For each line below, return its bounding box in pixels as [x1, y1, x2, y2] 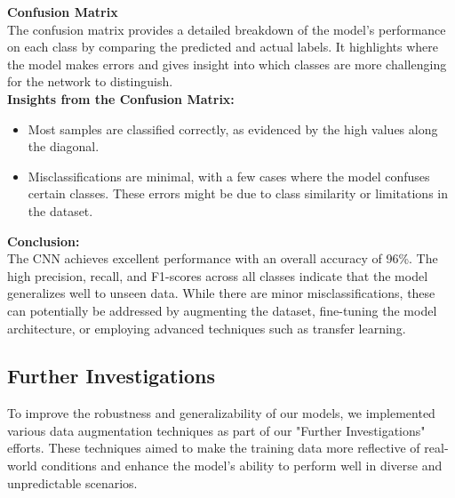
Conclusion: [7, 231, 80, 250]
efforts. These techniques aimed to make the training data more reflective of [7, 438, 420, 457]
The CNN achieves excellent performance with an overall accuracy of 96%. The [7, 249, 438, 268]
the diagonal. [28, 137, 100, 156]
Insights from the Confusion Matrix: [7, 89, 235, 108]
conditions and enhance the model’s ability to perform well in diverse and [41, 456, 443, 475]
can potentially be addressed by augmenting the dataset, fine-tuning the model [7, 301, 437, 319]
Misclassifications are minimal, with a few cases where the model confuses [28, 166, 430, 185]
